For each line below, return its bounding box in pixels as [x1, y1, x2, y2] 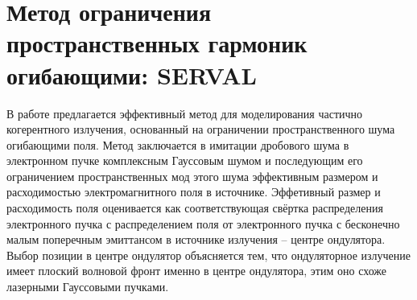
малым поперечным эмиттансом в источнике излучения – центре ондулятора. [6, 231, 386, 248]
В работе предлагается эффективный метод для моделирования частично [6, 105, 363, 121]
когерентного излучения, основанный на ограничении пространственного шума [6, 121, 395, 138]
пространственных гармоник [6, 27, 308, 60]
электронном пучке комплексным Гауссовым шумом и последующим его [6, 152, 363, 169]
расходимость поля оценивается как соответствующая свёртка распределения [6, 199, 383, 216]
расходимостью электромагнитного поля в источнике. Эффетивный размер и [6, 183, 381, 200]
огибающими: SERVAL [6, 58, 257, 91]
